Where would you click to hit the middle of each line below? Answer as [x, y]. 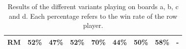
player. [93, 25]
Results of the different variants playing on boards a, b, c [93, 6]
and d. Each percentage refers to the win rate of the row [93, 16]
